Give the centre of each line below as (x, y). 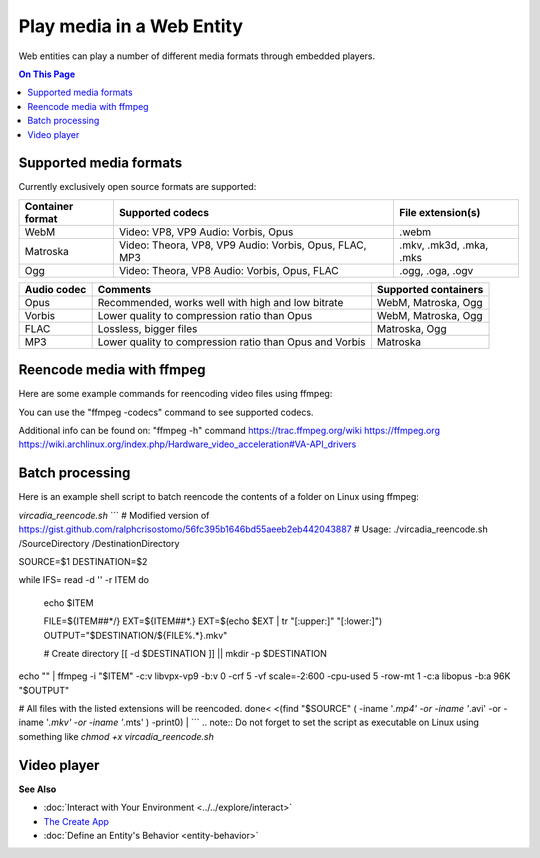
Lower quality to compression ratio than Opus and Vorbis (231, 342)
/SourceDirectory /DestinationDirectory (99, 543)
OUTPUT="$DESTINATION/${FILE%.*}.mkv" (135, 635)
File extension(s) (440, 212)
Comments (124, 289)
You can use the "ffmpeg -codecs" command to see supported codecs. (166, 412)
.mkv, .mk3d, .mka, (444, 245)
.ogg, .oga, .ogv (436, 270)
